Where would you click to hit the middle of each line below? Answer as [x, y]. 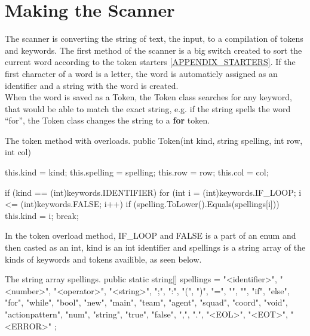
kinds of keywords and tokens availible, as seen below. [103, 259]
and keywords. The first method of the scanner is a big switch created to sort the [154, 50]
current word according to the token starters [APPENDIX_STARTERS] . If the [150, 62]
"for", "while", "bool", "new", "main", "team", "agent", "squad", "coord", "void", [146, 302]
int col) [18, 152]
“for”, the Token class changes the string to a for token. [108, 120]
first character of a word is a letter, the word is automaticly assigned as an [141, 73]
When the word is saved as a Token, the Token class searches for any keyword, [148, 97]
